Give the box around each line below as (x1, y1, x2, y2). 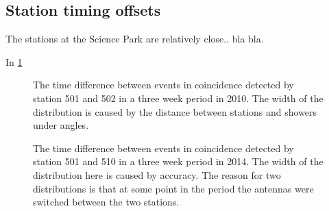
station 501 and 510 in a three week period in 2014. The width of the (33, 154, 324, 169)
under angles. (33, 118, 89, 132)
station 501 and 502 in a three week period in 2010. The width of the (33, 90, 324, 105)
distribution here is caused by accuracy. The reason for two (33, 167, 281, 182)
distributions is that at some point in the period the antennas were (33, 181, 314, 195)
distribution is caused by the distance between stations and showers (33, 104, 317, 119)
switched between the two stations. (33, 195, 180, 209)
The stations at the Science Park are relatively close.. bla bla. (5, 32, 264, 46)
